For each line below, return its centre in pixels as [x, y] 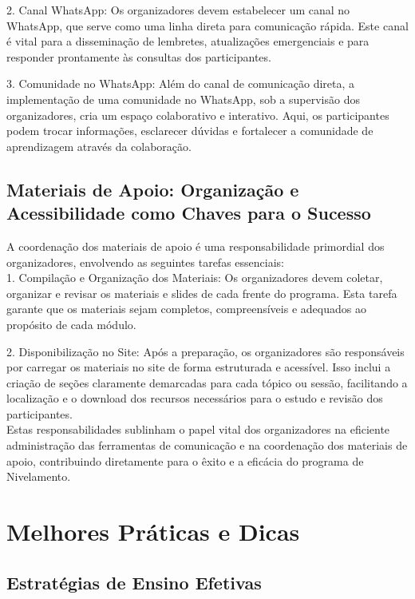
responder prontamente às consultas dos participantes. [139, 56]
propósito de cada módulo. [71, 324]
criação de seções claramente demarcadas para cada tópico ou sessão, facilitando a [207, 382]
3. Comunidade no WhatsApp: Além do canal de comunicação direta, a [181, 83]
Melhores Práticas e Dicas [153, 532]
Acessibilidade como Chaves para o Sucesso [189, 213]
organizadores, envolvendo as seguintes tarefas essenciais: [145, 262]
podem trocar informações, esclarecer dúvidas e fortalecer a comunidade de [190, 131]
